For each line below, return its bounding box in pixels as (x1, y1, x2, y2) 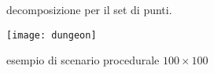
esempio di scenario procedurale (6, 52, 160, 68)
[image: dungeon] (6, 29, 97, 41)
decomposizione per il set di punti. (6, 2, 172, 17)
